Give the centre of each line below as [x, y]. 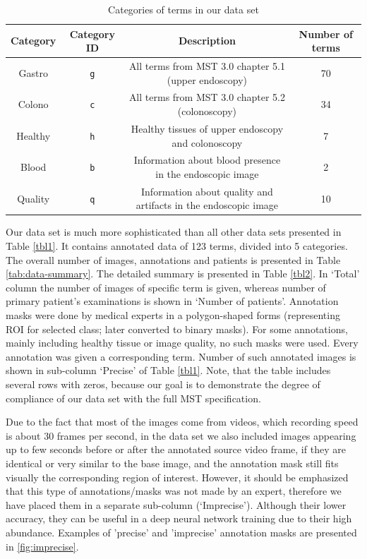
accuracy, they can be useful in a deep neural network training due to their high [179, 518]
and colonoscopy [207, 142]
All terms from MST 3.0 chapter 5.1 [207, 66]
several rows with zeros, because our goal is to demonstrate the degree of [163, 384]
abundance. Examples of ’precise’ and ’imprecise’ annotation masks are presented [181, 532]
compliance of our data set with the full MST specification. [133, 398]
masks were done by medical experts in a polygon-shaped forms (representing [173, 315]
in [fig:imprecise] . [42, 546]
